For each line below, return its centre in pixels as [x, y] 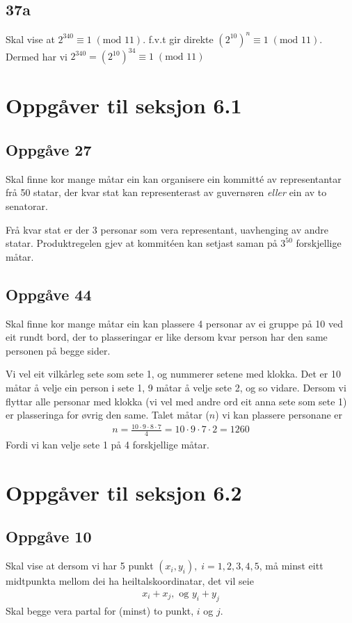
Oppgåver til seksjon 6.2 [124, 492]
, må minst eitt [291, 566]
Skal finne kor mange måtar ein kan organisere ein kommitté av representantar [174, 178]
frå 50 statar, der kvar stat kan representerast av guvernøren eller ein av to [166, 192]
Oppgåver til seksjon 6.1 [124, 105]
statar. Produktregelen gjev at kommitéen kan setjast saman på [142, 243]
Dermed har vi [37, 56]
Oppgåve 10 [49, 536]
